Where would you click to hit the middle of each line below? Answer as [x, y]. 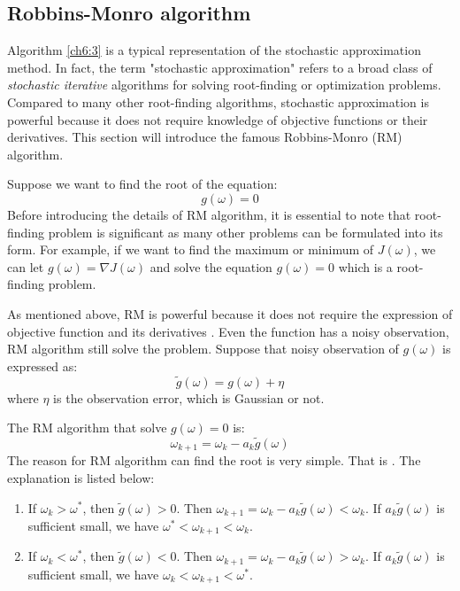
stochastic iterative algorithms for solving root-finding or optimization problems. [224, 85]
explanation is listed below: [81, 477]
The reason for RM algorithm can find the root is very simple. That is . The [214, 460]
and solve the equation [211, 266]
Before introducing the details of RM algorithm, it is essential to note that [209, 214]
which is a [365, 266]
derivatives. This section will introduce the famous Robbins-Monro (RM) [205, 137]
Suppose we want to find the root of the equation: [142, 184]
